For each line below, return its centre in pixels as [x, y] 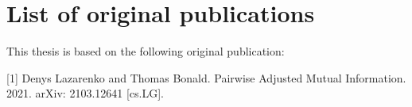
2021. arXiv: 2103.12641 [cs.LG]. [85, 93]
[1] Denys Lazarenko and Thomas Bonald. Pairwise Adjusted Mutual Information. [206, 77]
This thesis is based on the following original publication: [146, 51]
